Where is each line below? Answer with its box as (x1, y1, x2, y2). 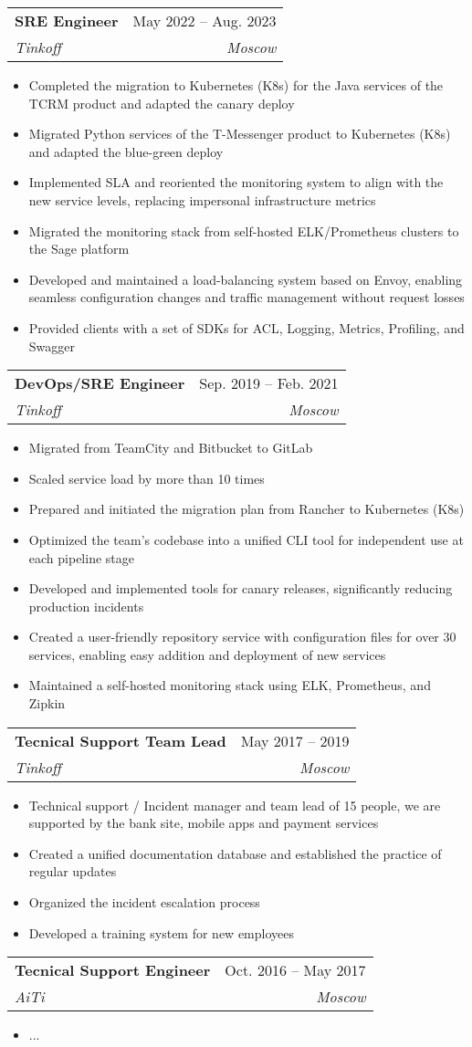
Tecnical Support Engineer (15, 959, 211, 981)
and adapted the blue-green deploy (28, 141, 224, 161)
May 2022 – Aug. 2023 (132, 10, 277, 31)
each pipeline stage (28, 548, 134, 567)
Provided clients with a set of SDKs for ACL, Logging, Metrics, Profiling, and (28, 318, 465, 337)
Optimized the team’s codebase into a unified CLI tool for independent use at (28, 529, 464, 549)
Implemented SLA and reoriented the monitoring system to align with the (28, 173, 444, 192)
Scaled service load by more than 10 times (28, 468, 265, 487)
